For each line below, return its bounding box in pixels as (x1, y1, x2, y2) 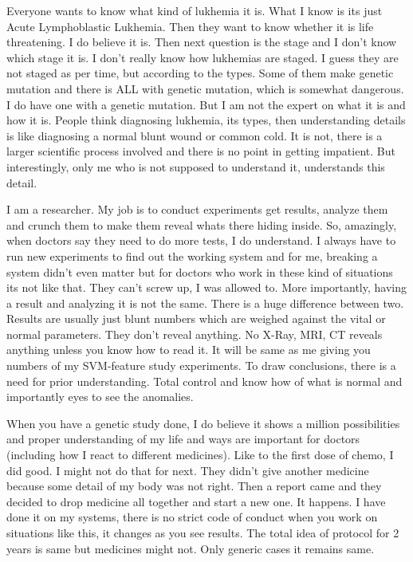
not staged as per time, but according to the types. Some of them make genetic (6, 65, 394, 81)
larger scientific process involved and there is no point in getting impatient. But (6, 143, 395, 159)
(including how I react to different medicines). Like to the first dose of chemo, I (6, 446, 394, 463)
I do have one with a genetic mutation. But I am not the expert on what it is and (6, 96, 406, 112)
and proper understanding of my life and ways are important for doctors (6, 430, 360, 447)
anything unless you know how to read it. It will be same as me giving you (6, 341, 371, 358)
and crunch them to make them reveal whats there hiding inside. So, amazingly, (6, 216, 397, 233)
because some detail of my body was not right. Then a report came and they (6, 478, 382, 494)
